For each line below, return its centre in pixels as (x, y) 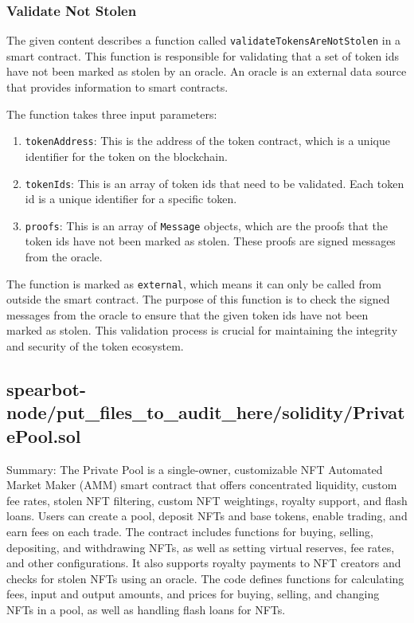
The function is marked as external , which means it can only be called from (194, 283)
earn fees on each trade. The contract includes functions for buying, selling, (190, 531)
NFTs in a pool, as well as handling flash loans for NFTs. (146, 609)
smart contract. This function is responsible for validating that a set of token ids (203, 55)
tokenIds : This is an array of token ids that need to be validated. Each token (215, 183)
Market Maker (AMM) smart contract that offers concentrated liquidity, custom (202, 485)
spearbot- (46, 389)
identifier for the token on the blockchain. (126, 156)
